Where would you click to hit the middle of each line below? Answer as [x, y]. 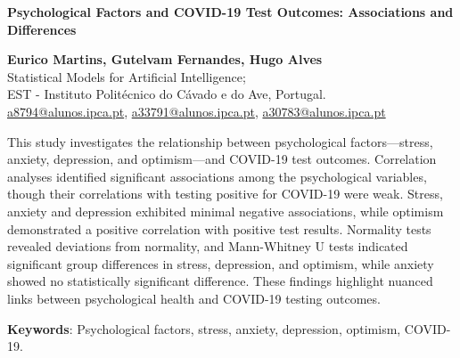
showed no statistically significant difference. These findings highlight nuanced [220, 281]
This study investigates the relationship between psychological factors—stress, [220, 141]
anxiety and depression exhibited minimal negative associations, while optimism [226, 211]
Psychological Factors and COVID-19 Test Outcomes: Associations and [230, 12]
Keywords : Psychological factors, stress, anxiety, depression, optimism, [204, 328]
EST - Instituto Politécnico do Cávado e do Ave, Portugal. [167, 94]
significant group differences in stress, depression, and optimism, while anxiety [221, 263]
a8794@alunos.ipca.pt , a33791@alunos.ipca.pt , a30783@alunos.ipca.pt [197, 111]
